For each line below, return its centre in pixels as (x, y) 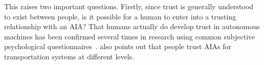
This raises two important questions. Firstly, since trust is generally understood (129, 6)
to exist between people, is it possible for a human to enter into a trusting (120, 16)
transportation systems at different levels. (69, 56)
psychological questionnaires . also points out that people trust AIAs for (118, 46)
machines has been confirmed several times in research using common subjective (130, 36)
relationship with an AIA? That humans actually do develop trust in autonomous (132, 26)
